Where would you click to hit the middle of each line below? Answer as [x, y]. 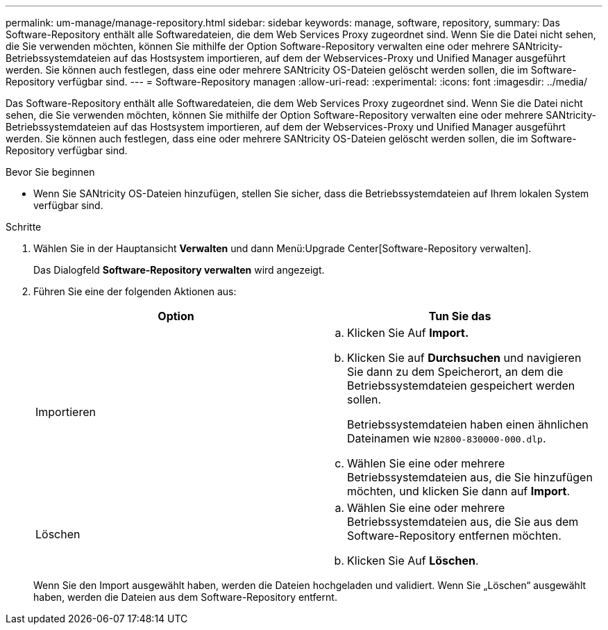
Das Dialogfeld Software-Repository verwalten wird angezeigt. [179, 270]
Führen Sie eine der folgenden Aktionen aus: [135, 291]
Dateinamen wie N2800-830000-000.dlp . [447, 438]
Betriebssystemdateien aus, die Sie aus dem [463, 522]
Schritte [24, 227]
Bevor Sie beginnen [50, 172]
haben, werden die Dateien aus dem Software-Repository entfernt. [185, 597]
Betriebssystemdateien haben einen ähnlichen [468, 424]
